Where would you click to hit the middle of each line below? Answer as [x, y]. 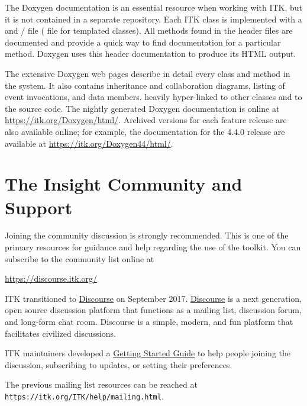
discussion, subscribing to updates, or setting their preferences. [119, 364]
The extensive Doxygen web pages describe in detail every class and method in [148, 73]
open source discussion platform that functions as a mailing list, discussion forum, [153, 310]
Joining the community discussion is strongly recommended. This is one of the [147, 235]
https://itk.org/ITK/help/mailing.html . [84, 396]
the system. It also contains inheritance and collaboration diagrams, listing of [145, 85]
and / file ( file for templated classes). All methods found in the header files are [149, 30]
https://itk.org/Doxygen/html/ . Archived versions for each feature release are [146, 120]
